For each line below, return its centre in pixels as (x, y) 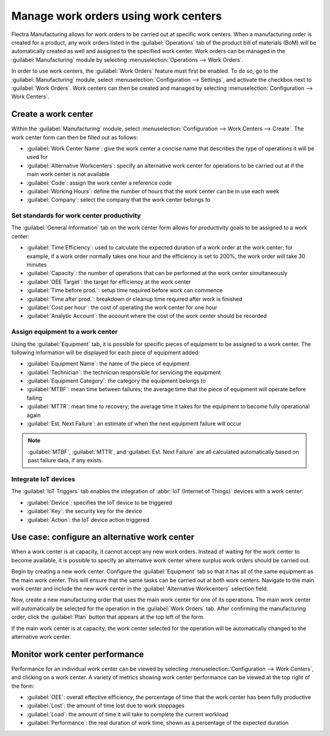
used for (37, 157)
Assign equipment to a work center (64, 332)
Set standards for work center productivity (76, 216)
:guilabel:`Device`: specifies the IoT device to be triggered (99, 502)
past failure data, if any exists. (65, 460)
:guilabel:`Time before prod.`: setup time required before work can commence (125, 290)
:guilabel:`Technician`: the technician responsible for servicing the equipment (124, 372)
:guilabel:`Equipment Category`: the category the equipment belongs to (116, 381)
